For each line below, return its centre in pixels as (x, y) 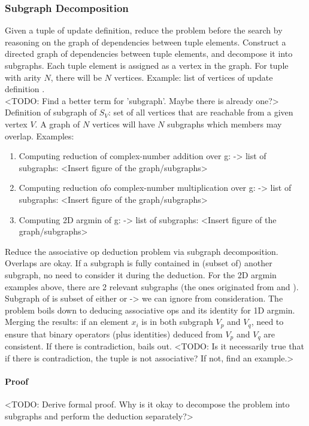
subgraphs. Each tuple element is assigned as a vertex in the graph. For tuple (147, 65)
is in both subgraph (177, 322)
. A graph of (57, 124)
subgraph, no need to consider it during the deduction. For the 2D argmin (141, 274)
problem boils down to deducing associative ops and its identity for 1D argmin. (150, 310)
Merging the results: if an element (67, 322)
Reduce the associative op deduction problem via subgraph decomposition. (142, 251)
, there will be (76, 77)
